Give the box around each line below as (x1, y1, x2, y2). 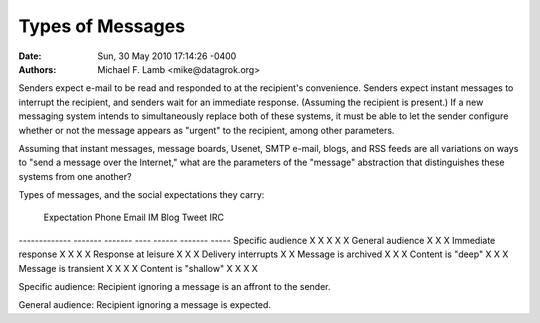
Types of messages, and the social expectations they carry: (18, 189, 265, 201)
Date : (18, 50, 42, 62)
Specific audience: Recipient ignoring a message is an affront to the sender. (18, 281, 331, 293)
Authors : (18, 63, 57, 75)
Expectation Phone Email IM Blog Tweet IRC (43, 211, 225, 224)
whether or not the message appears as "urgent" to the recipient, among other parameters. (18, 124, 395, 136)
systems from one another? (18, 170, 132, 182)
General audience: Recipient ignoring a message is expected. (18, 299, 272, 311)
